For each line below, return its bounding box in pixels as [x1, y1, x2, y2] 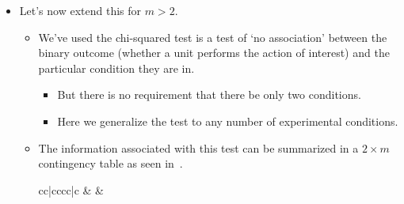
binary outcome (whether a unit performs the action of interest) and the [38, 44, 390, 61]
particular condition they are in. [38, 59, 195, 76]
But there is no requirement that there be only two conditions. [57, 86, 361, 103]
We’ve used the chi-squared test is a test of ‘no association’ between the [38, 28, 387, 45]
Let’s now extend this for [19, 2, 142, 18]
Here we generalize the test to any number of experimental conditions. [57, 112, 398, 129]
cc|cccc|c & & [38, 181, 104, 198]
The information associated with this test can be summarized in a [38, 139, 359, 156]
